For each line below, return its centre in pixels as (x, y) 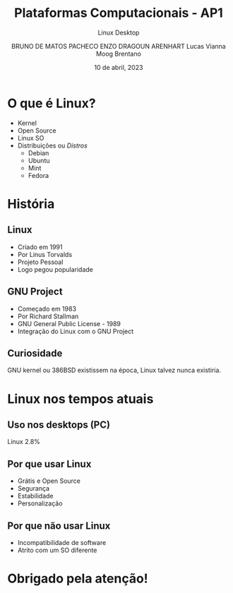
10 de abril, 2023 (119, 67)
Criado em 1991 (40, 247)
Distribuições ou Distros (53, 145)
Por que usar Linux (49, 464)
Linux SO (31, 138)
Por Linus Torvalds (45, 254)
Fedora (38, 175)
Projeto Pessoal (40, 262)
